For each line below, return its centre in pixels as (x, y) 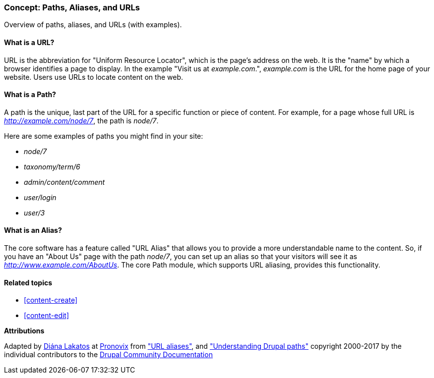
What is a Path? (30, 95)
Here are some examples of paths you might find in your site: (104, 136)
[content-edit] (47, 316)
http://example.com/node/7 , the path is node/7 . (81, 120)
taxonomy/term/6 (52, 166)
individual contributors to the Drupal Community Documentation (108, 355)
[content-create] (51, 300)
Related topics (28, 282)
